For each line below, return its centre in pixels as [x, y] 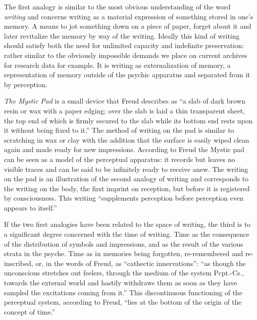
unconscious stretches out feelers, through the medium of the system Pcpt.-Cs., [124, 273]
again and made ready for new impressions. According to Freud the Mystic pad [124, 149]
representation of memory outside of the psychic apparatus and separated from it [127, 75]
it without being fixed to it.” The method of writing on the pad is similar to [119, 130]
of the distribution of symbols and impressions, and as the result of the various [124, 243]
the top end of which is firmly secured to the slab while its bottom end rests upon [128, 120]
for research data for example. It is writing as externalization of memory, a [117, 65]
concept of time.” [30, 311]
